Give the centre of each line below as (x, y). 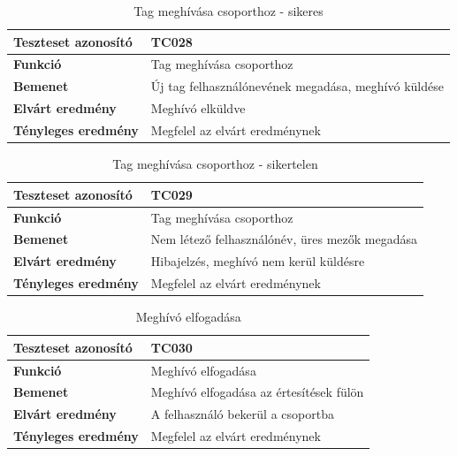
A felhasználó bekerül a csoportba (242, 414)
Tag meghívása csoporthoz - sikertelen (215, 164)
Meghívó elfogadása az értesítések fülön (257, 392)
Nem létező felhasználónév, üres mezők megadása (284, 239)
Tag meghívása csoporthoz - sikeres (228, 11)
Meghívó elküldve (198, 108)
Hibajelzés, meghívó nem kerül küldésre (258, 261)
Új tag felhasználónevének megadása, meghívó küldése (297, 86)
